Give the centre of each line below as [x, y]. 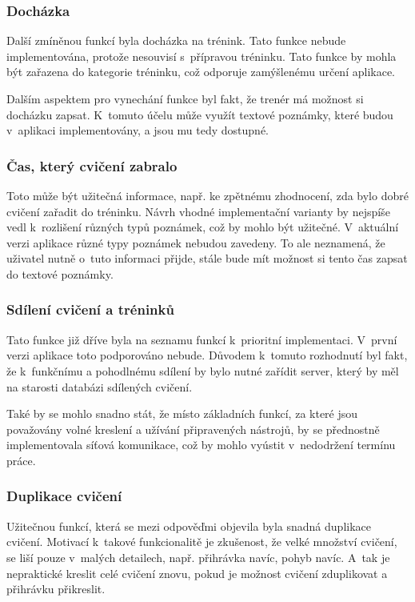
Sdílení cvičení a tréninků [90, 309]
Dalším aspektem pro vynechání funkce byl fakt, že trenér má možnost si [185, 98]
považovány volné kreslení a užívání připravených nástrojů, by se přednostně [193, 429]
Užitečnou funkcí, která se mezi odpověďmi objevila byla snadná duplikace [189, 526]
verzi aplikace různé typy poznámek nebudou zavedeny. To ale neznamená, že [196, 242]
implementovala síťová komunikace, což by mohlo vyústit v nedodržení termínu [201, 445]
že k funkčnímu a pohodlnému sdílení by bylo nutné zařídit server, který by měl [203, 370]
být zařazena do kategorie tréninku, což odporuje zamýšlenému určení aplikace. [201, 72]
